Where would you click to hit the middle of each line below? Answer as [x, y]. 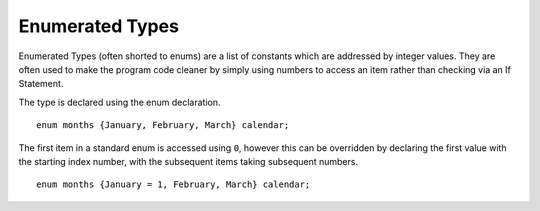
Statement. [41, 84]
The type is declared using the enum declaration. [119, 102]
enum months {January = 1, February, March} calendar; [173, 184]
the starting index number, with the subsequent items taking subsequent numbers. [188, 161]
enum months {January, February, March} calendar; [163, 125]
